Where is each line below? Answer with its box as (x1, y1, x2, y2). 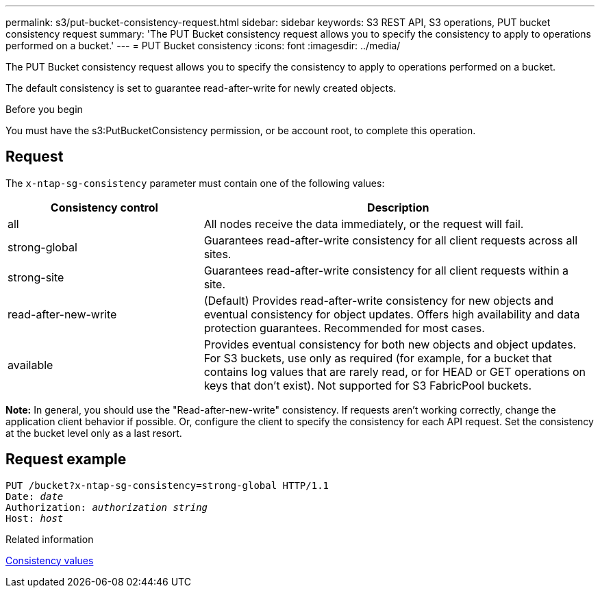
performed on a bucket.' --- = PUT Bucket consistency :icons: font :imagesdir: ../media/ (5, 40, 401, 51)
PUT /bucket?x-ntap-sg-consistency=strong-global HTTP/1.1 (5, 479, 329, 491)
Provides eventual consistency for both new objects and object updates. (203, 337, 577, 351)
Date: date (5, 490, 64, 502)
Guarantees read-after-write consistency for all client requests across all (203, 233, 578, 247)
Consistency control (50, 200, 158, 214)
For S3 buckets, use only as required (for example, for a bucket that (203, 351, 552, 365)
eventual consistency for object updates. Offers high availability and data (203, 307, 580, 321)
